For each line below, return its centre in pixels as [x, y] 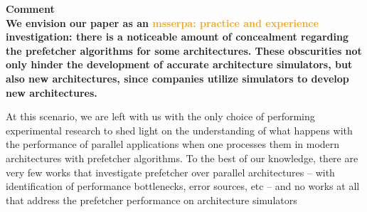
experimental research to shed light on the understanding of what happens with [179, 130]
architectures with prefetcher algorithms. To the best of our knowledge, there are [182, 158]
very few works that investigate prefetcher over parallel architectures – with [170, 172]
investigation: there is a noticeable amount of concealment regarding [177, 37]
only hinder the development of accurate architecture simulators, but [179, 64]
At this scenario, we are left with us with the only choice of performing [160, 116]
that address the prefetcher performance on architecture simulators [151, 200]
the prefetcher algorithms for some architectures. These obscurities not [184, 50]
